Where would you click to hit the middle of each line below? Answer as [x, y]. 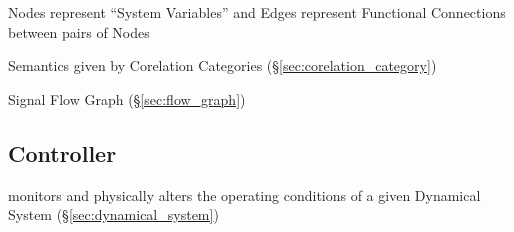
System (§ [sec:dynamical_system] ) [113, 214]
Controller [62, 152]
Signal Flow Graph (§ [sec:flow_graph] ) [127, 98]
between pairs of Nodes [79, 31]
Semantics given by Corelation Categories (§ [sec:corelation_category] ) [222, 65]
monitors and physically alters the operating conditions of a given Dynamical [244, 194]
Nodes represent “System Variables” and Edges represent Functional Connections [257, 12]
